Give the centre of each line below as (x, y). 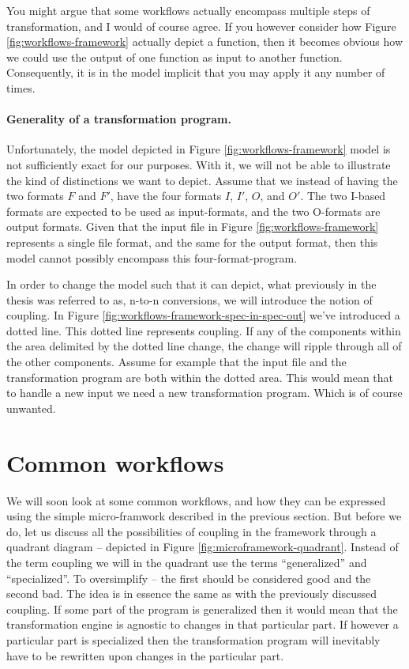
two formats (35, 196)
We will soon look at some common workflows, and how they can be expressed (196, 500)
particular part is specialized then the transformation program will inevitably (193, 639)
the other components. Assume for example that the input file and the (176, 362)
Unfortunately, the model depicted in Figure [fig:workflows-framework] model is (199, 149)
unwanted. (31, 408)
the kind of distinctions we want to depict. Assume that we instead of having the (202, 180)
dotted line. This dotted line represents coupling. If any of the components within (204, 330)
